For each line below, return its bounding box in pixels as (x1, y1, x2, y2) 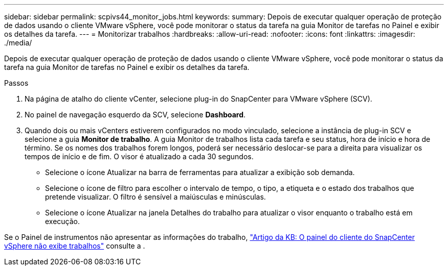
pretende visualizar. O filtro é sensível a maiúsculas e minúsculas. (45, 192, 266, 201)
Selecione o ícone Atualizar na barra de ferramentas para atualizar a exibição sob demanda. (45, 168, 355, 177)
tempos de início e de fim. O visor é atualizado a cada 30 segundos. (25, 152, 254, 161)
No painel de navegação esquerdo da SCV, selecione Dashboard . (25, 110, 246, 119)
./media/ (4, 38, 32, 47)
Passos (4, 79, 29, 87)
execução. (45, 217, 80, 226)
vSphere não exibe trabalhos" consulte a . (4, 241, 145, 250)
